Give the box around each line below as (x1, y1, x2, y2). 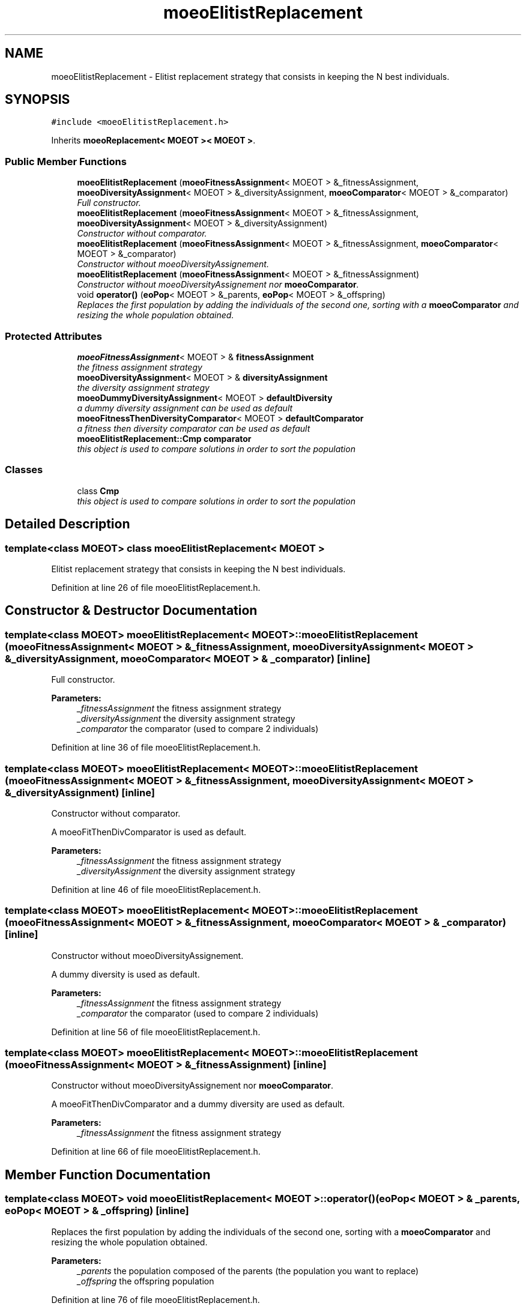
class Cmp (77, 485, 119, 496)
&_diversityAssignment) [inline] (5, 786, 155, 799)
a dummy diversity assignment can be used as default (77, 402, 293, 413)
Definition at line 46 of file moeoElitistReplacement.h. (51, 884, 261, 895)
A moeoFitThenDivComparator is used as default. (51, 826, 247, 837)
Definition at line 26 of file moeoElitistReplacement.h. (51, 582, 261, 593)
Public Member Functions (5, 155, 127, 168)
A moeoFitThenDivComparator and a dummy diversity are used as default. (51, 1099, 345, 1110)
